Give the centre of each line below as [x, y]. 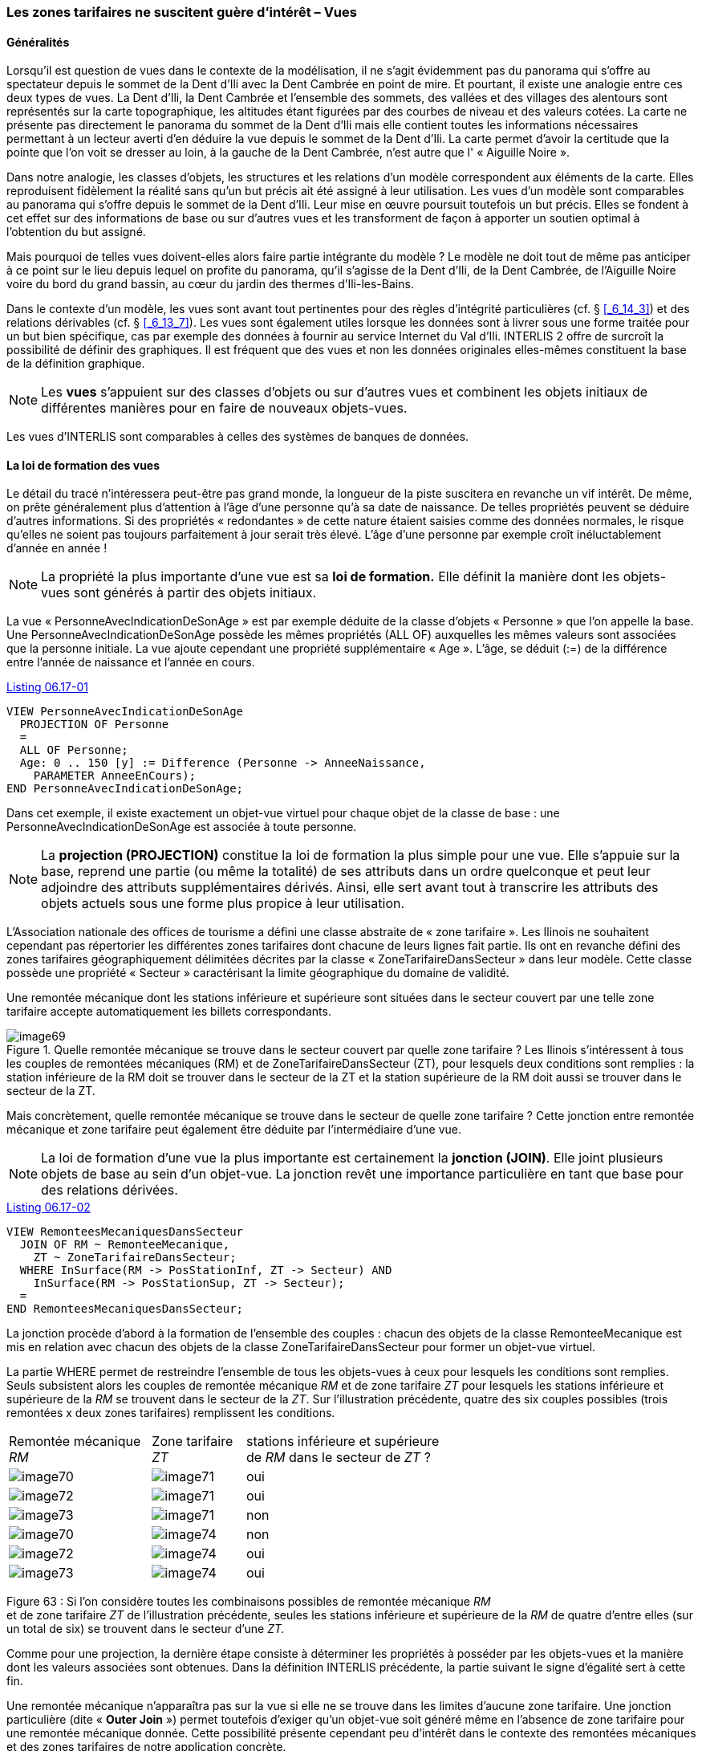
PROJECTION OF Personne [94, 725]
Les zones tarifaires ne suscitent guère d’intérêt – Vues [182, 12]
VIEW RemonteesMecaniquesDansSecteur [125, 1232]
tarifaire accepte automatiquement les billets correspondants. [169, 1012]
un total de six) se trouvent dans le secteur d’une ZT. [146, 1629]
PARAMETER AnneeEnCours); [115, 776]
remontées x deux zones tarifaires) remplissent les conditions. [171, 1413]
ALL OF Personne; [74, 750]
